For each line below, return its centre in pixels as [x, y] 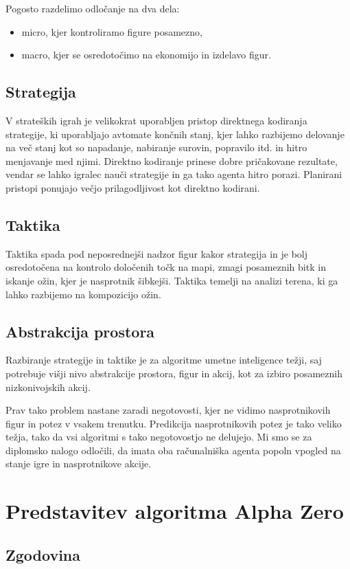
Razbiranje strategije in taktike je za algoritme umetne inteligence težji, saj [164, 360]
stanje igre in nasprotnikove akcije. [79, 464]
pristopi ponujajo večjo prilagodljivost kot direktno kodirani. [133, 187]
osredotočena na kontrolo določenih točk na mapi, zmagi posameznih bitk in [166, 267]
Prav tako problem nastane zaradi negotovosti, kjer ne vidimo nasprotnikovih [168, 410]
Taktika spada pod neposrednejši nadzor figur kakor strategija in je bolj [157, 253]
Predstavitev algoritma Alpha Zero [175, 511]
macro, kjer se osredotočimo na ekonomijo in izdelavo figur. [146, 55]
